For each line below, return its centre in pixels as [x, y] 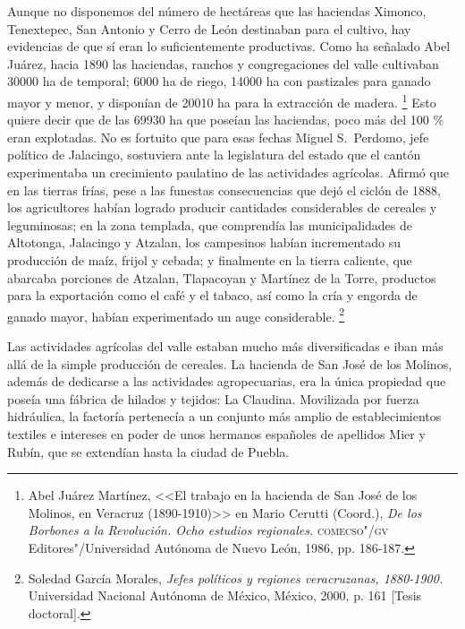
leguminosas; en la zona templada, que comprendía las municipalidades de [210, 224]
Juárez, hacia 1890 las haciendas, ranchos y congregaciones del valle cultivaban [223, 63]
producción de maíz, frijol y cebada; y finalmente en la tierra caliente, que [210, 259]
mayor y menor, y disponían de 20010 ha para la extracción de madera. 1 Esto [222, 100]
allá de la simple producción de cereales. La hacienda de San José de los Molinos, [230, 363]
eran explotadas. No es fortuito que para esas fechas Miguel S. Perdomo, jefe [218, 137]
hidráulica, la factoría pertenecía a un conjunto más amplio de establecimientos [224, 416]
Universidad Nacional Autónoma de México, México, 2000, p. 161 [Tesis [225, 595]
